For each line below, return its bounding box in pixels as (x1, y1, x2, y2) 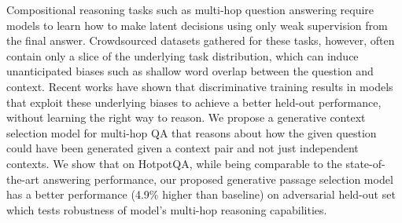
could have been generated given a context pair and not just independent (6, 140, 359, 156)
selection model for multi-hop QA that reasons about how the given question (6, 124, 377, 141)
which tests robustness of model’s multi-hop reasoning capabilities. (6, 201, 327, 218)
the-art (6, 170, 40, 187)
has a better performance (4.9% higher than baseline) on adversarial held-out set (6, 186, 396, 203)
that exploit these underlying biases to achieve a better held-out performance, (6, 93, 382, 110)
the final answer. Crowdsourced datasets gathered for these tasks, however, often (6, 32, 395, 49)
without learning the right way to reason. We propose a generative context (6, 109, 366, 126)
